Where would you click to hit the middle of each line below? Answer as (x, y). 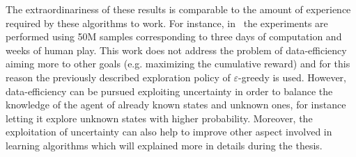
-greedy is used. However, (292, 77)
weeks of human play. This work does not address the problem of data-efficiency (176, 50)
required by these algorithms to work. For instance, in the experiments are (167, 23)
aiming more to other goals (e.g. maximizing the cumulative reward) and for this (178, 64)
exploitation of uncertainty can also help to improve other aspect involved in (169, 132)
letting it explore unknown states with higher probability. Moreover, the (159, 118)
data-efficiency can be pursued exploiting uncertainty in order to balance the (169, 91)
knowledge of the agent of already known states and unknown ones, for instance (176, 105)
